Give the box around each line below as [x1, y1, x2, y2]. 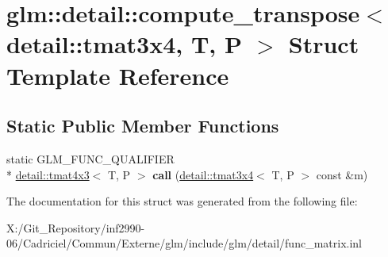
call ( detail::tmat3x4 [152, 166, 254, 182]
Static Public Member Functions [6, 113, 279, 138]
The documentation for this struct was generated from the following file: [6, 193, 358, 209]
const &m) [316, 166, 368, 182]
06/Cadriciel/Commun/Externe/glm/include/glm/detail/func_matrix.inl [6, 235, 362, 251]
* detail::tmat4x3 [6, 166, 90, 182]
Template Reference [6, 59, 229, 91]
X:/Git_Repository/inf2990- [6, 219, 145, 236]
